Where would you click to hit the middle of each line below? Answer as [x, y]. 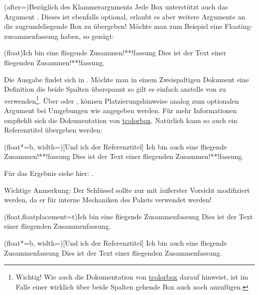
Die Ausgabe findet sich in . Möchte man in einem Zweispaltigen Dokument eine [127, 79]
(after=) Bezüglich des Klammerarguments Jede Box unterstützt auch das [116, 6]
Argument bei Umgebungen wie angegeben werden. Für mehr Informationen [121, 110]
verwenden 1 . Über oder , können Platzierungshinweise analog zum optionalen [122, 100]
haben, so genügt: [87, 36]
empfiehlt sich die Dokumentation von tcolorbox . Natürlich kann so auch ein [121, 120]
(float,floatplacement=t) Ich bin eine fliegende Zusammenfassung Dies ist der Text [129, 216]
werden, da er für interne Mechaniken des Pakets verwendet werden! [108, 200]
